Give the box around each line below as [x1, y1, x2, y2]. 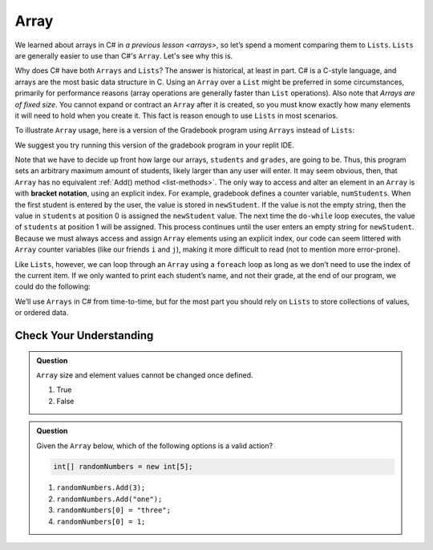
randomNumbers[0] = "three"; [56, 506, 172, 515]
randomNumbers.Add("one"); [56, 494, 163, 503]
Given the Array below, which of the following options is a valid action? [36, 441, 273, 451]
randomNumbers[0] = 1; [56, 517, 146, 526]
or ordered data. [14, 308, 69, 317]
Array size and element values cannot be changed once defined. [36, 370, 253, 380]
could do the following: [14, 281, 91, 292]
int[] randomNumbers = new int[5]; [53, 462, 193, 471]
